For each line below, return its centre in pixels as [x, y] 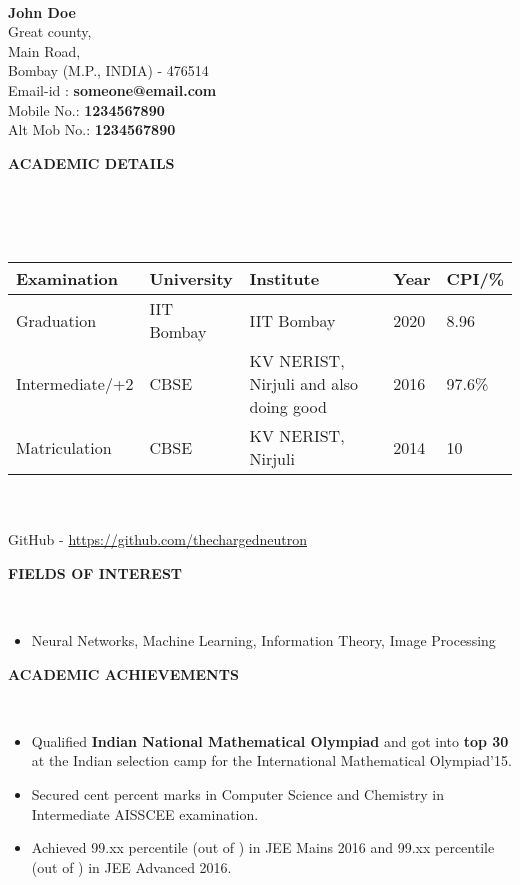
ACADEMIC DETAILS [91, 162]
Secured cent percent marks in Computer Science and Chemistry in [237, 794]
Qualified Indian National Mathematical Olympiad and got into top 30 [270, 740]
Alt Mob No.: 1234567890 [92, 129]
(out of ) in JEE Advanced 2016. [131, 866]
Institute [284, 279]
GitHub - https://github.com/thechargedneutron [157, 539]
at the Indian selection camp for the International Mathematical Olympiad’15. [271, 760]
